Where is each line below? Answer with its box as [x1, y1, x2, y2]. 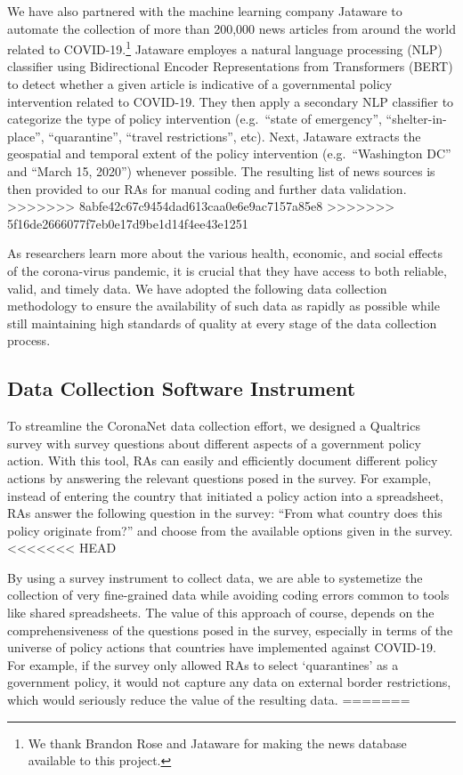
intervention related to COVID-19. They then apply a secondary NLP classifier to [7, 92, 454, 110]
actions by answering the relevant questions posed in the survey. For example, [7, 468, 432, 487]
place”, [7, 126, 45, 145]
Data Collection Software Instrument [7, 375, 356, 402]
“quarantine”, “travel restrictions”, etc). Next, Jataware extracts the [48, 126, 421, 145]
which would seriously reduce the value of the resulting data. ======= [7, 690, 410, 709]
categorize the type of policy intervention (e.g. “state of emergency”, [7, 109, 382, 128]
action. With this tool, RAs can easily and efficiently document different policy [7, 451, 438, 470]
